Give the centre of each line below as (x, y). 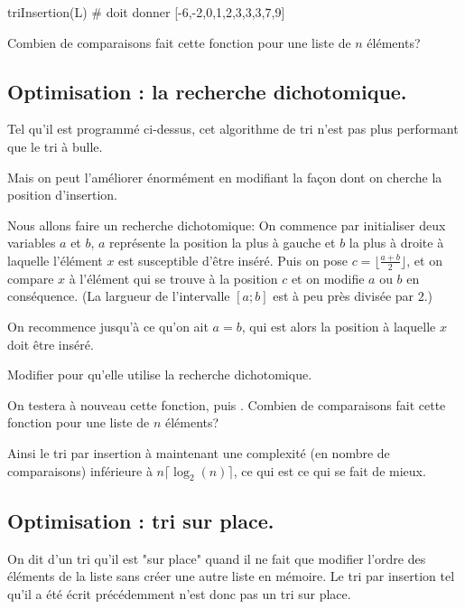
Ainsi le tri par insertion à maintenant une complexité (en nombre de (199, 452)
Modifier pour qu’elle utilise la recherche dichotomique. (160, 375)
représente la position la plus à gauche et (223, 243)
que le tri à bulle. (55, 146)
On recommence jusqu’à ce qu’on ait (108, 326)
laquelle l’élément (55, 260)
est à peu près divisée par (344, 296)
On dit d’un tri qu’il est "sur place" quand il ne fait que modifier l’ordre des (217, 558)
